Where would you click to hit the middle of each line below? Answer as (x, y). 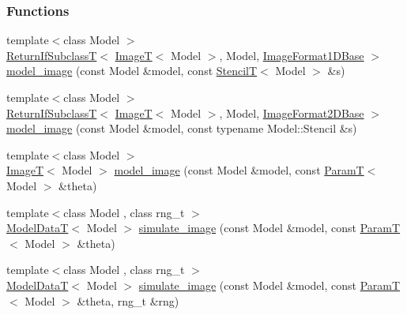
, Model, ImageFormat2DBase (292, 112)
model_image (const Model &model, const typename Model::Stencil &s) (182, 128)
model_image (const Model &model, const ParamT (239, 170)
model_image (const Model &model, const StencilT (132, 71)
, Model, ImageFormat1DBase (292, 55)
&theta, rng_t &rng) (128, 300)
